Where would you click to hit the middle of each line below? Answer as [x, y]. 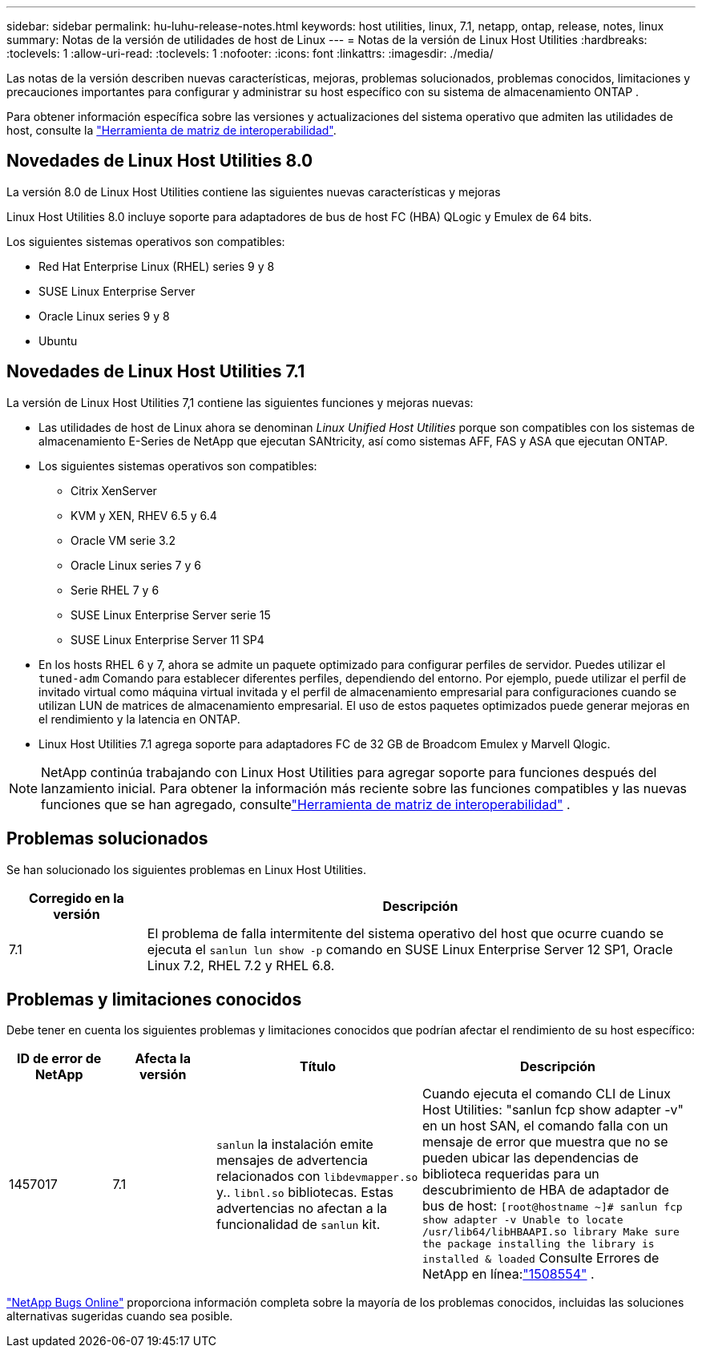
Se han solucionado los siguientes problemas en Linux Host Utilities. [187, 869]
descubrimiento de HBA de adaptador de [546, 1190]
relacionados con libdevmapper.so [317, 1176]
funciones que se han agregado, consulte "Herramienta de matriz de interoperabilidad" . [306, 804]
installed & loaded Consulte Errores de [541, 1258]
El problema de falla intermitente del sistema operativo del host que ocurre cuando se [405, 933]
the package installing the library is [539, 1244]
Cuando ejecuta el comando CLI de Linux [547, 1094]
